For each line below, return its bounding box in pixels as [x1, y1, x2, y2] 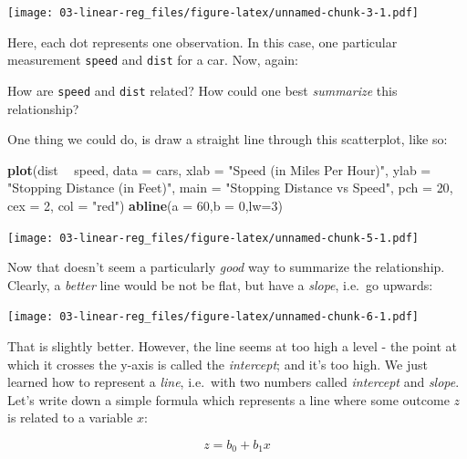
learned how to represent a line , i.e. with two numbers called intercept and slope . [7, 372, 460, 391]
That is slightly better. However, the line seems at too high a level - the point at [7, 337, 458, 356]
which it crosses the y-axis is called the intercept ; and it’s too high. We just [7, 354, 428, 373]
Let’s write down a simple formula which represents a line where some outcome [7, 390, 450, 409]
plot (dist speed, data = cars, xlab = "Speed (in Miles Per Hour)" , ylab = [7, 160, 431, 179]
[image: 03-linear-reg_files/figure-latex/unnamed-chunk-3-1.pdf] [7, 6, 420, 19]
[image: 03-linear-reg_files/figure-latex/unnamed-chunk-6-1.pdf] [7, 310, 420, 324]
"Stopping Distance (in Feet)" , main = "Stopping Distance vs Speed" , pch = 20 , [7, 178, 453, 197]
